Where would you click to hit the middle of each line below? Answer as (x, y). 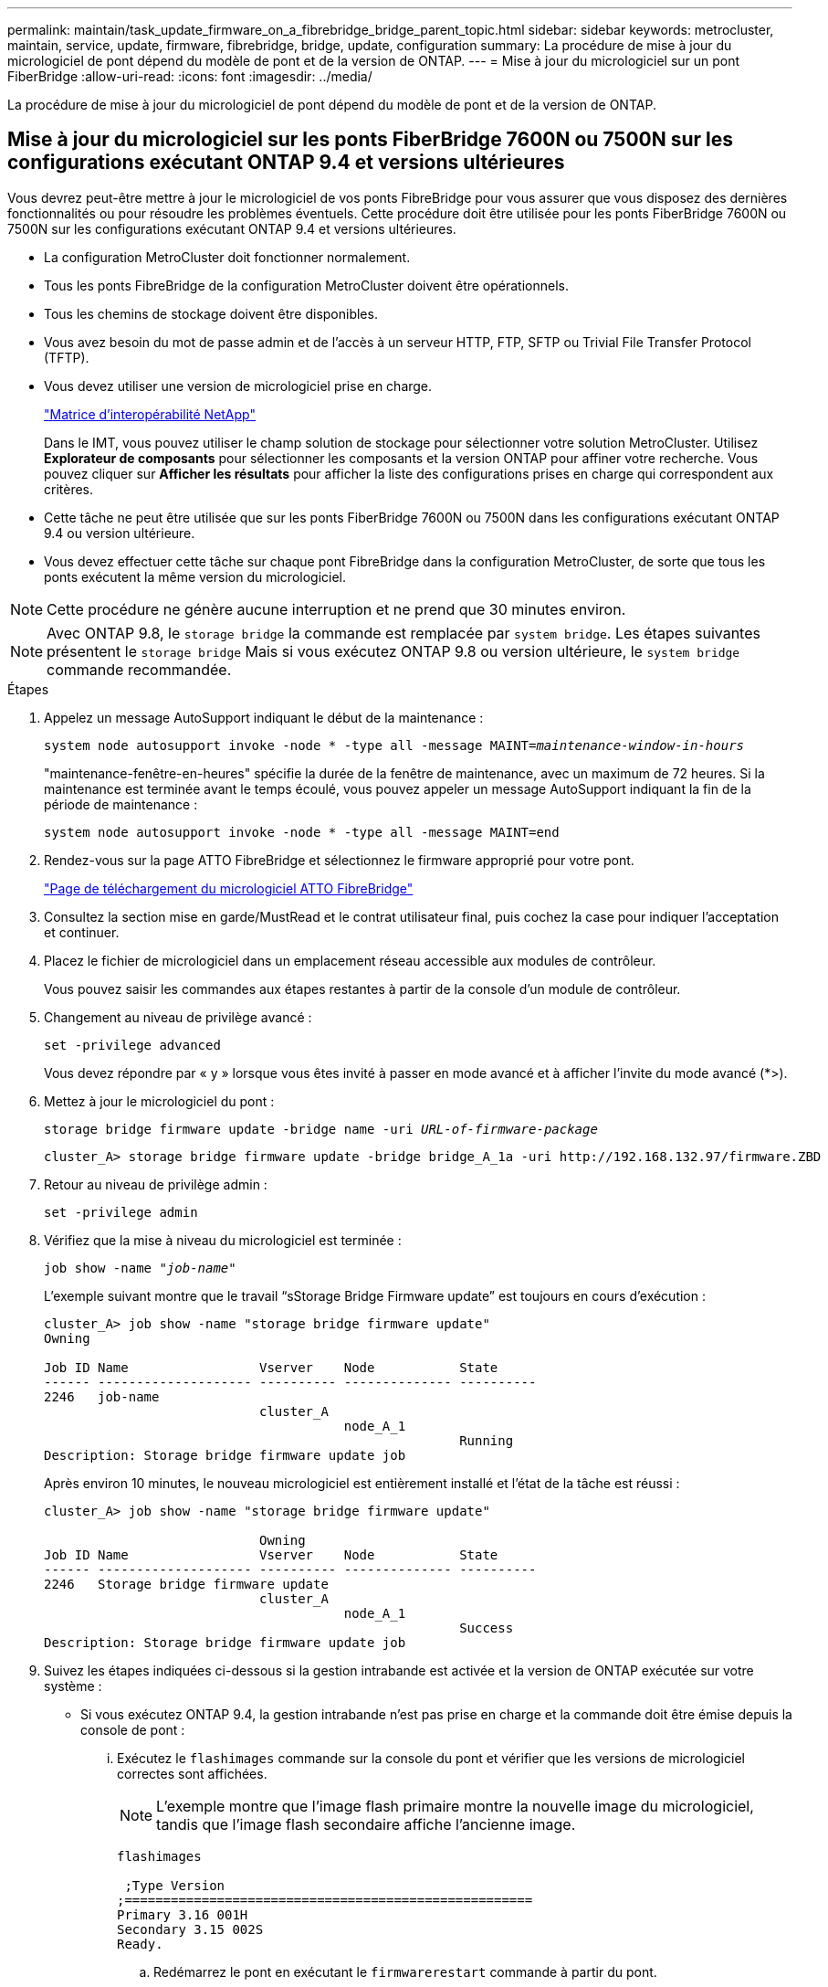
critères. (69, 489)
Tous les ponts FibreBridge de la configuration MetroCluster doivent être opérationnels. (306, 285)
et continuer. (82, 932)
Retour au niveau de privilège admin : (156, 1184)
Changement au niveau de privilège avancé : (178, 1017)
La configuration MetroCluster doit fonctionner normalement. (227, 257)
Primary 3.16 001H (183, 1914)
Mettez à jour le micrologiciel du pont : (159, 1101)
